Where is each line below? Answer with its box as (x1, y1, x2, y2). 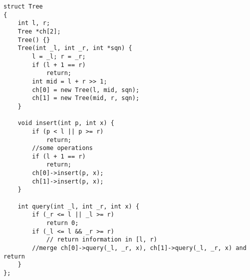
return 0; (46, 219, 79, 227)
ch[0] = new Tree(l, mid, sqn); (32, 86, 140, 93)
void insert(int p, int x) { (17, 119, 114, 127)
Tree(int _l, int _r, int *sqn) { (17, 44, 132, 52)
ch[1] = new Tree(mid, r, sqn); (32, 94, 140, 102)
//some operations (32, 144, 93, 152)
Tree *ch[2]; (17, 27, 61, 35)
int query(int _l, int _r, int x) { (17, 202, 140, 210)
